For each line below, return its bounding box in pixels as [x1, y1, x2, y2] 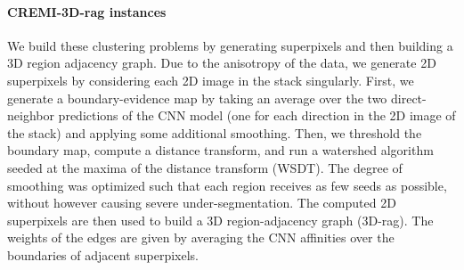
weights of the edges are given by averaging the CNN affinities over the [7, 228, 395, 247]
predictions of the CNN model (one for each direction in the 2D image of [58, 106, 456, 125]
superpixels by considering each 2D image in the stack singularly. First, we [7, 70, 414, 89]
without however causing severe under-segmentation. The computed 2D [7, 193, 396, 212]
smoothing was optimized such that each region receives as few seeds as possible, [7, 176, 447, 194]
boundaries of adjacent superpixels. [7, 245, 199, 264]
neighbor [7, 106, 54, 125]
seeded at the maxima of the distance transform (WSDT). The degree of [7, 158, 403, 176]
